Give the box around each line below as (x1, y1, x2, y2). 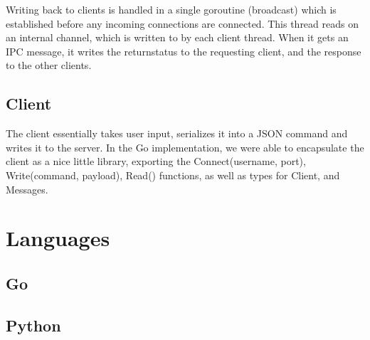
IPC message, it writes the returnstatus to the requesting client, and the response (6, 43, 361, 58)
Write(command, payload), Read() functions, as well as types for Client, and (6, 167, 340, 182)
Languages (6, 223, 110, 253)
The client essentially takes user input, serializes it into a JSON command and (6, 126, 348, 141)
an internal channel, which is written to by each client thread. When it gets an (6, 30, 349, 45)
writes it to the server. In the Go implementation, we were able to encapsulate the (6, 139, 364, 154)
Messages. (6, 181, 48, 196)
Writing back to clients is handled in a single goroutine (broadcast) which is (6, 2, 337, 16)
